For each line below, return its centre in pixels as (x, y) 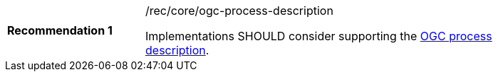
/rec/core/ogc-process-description (239, 11)
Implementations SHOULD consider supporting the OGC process (319, 36)
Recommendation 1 (60, 30)
